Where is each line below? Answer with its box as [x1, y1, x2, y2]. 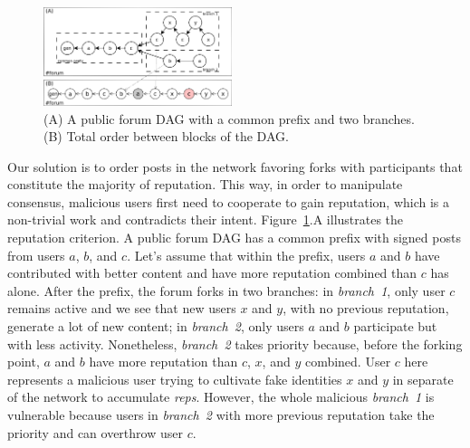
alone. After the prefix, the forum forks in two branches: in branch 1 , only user [7, 281, 446, 300]
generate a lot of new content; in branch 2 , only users [7, 317, 304, 336]
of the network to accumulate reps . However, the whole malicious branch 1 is [7, 387, 435, 406]
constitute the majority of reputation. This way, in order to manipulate [7, 175, 403, 194]
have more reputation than [89, 352, 238, 371]
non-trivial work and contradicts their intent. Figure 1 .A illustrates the [7, 210, 404, 229]
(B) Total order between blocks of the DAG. [43, 127, 289, 146]
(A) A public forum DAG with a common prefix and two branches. [43, 109, 415, 128]
